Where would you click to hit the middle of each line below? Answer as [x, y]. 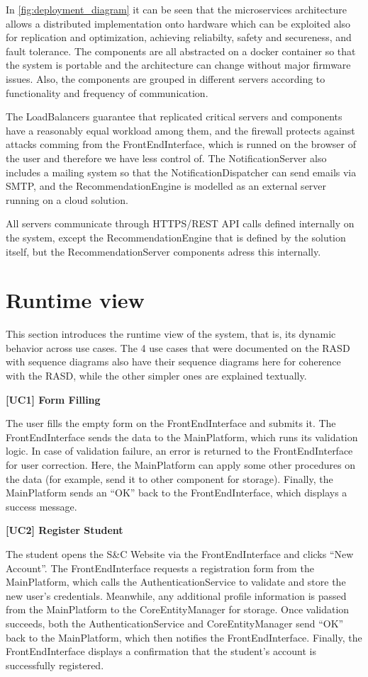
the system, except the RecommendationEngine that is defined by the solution [176, 237]
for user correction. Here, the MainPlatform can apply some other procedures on [181, 464]
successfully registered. [55, 665]
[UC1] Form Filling [53, 399]
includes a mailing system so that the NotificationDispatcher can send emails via [181, 172]
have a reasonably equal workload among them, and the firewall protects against [180, 130]
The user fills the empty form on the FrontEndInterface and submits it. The [171, 423]
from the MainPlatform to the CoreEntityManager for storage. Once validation [178, 609]
